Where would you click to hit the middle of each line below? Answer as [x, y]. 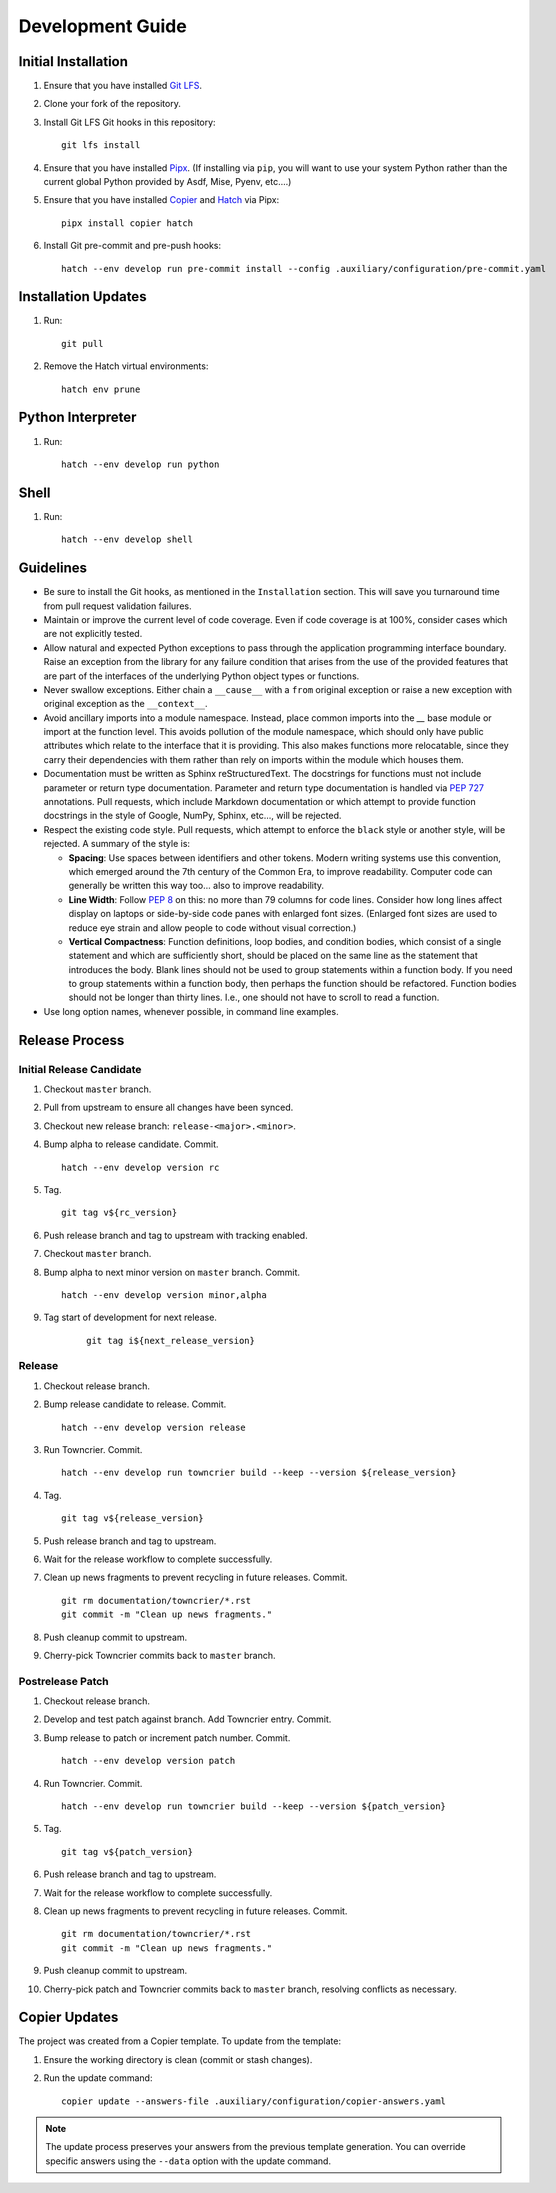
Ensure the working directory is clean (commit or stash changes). [178, 2059]
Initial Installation [73, 61]
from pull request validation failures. [117, 606]
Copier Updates [68, 2017]
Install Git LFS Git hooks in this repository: [129, 122]
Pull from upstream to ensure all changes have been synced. [168, 1107]
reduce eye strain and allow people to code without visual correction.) [212, 927]
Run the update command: [98, 2078]
